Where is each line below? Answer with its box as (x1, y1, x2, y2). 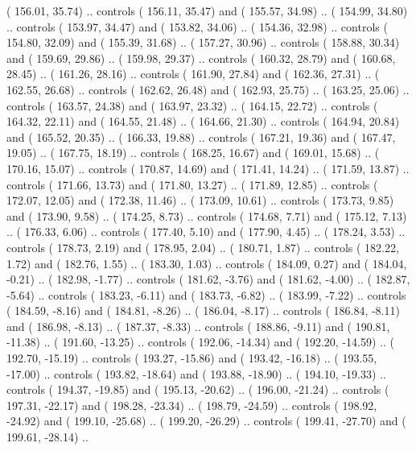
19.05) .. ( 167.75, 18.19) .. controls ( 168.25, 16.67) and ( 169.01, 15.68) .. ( (6, 144, 380, 161)
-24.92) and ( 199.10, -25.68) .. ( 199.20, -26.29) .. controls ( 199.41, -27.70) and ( (6, 412, 406, 429)
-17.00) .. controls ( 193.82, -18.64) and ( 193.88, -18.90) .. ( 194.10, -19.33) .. (6, 365, 386, 382)
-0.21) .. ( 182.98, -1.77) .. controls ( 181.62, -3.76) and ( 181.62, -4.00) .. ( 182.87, (6, 271, 410, 288)
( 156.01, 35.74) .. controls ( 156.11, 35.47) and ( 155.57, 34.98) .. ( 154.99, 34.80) (6, 2, 408, 19)
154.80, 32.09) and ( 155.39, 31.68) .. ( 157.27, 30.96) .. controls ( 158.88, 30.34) (6, 34, 400, 51)
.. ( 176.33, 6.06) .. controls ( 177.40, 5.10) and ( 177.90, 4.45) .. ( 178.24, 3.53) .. (6, 223, 406, 240)
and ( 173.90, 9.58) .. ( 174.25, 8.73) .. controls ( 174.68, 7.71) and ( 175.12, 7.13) (6, 207, 407, 224)
